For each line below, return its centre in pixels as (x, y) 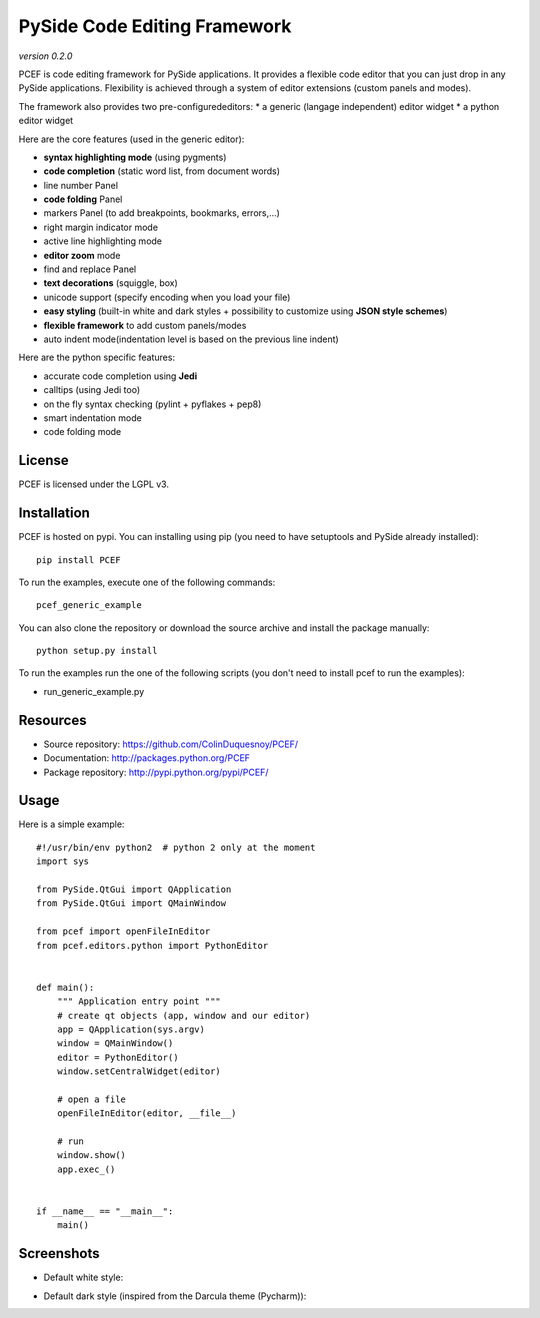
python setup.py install (97, 651)
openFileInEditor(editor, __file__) (146, 1113)
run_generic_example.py (94, 691)
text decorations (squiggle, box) (111, 283)
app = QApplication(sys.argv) (130, 1029)
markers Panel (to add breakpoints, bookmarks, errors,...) (161, 213)
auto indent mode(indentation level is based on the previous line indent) (191, 339)
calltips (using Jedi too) (92, 390)
